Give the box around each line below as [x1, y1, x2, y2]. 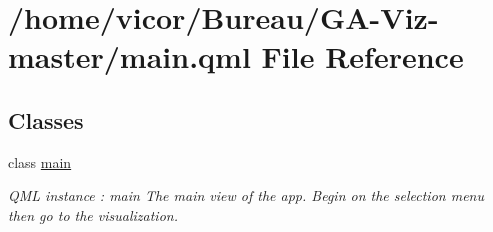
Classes [8, 104, 84, 135]
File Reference [261, 36, 464, 77]
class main [8, 151, 72, 172]
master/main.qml [8, 36, 251, 77]
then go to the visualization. [8, 204, 178, 225]
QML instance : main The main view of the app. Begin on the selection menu [8, 185, 484, 206]
